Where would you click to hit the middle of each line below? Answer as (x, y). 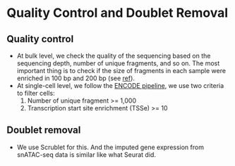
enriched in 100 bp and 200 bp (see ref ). (76, 78)
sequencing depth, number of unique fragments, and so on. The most (118, 63)
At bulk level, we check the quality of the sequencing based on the (114, 56)
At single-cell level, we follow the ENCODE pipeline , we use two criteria (120, 85)
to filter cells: (36, 93)
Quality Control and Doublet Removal (117, 13)
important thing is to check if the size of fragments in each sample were (121, 71)
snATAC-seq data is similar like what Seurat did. (86, 154)
